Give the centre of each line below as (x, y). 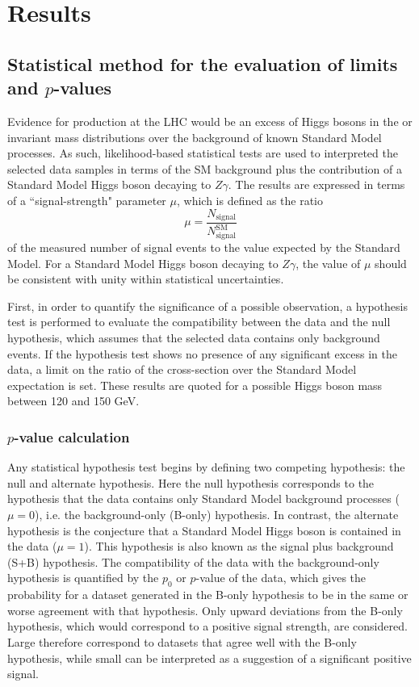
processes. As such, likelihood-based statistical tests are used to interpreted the (203, 153)
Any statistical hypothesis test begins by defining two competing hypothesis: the (206, 467)
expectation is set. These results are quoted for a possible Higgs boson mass (195, 385)
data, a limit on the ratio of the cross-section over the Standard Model (182, 369)
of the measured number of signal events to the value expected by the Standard (204, 247)
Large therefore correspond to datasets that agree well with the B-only (182, 641)
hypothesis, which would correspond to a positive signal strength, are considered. (207, 626)
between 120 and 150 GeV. (73, 401)
